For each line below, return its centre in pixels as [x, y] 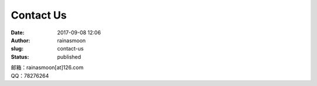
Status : [20, 57]
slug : [17, 49]
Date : [18, 33]
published [69, 57]
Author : [21, 40]
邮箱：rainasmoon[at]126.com [47, 67]
